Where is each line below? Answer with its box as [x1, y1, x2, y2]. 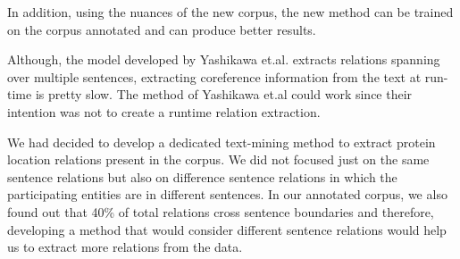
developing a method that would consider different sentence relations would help [7, 220, 447, 238]
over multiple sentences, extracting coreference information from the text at [7, 67, 422, 86]
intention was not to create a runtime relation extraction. [7, 102, 321, 121]
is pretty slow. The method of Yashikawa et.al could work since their [35, 85, 413, 104]
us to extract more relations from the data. [7, 238, 243, 256]
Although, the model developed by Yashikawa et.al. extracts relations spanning [7, 50, 440, 69]
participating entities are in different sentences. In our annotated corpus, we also [7, 185, 447, 204]
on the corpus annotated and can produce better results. [7, 20, 316, 38]
